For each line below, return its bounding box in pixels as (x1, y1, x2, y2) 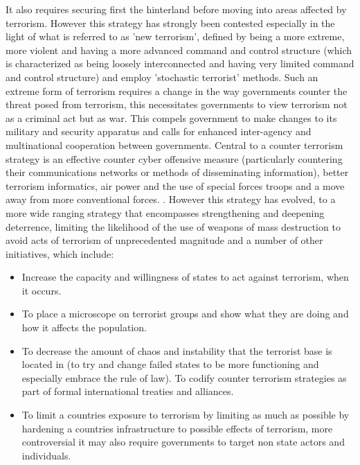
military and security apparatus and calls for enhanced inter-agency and (6, 124, 312, 139)
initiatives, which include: (6, 246, 114, 261)
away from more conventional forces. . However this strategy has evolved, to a (6, 192, 336, 207)
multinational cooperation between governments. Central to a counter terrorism (6, 137, 343, 152)
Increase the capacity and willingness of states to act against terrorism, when (21, 270, 349, 284)
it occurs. (21, 283, 62, 297)
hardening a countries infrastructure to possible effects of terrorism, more (21, 421, 333, 435)
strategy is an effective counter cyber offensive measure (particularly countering (6, 151, 343, 166)
